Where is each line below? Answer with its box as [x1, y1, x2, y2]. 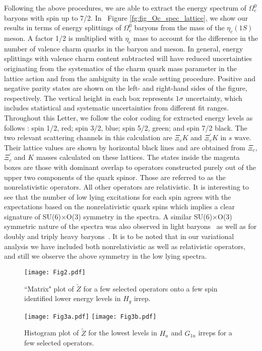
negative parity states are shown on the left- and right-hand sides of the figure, [4, 83, 247, 93]
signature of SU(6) [4, 211, 61, 221]
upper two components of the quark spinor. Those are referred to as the [4, 171, 226, 182]
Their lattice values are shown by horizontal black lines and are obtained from [4, 142, 245, 152]
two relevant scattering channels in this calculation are [4, 132, 172, 143]
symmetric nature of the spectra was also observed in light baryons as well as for [4, 221, 257, 231]
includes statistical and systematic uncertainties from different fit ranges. [4, 102, 229, 113]
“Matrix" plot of [24, 283, 74, 294]
